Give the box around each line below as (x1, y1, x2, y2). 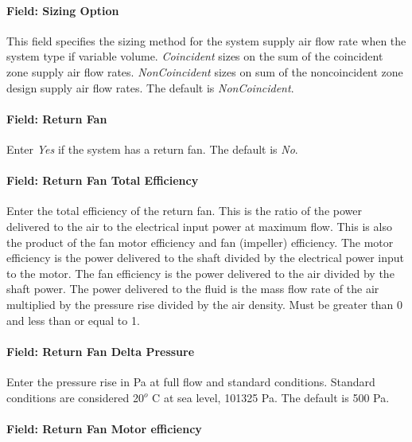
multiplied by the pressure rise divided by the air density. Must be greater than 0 (6, 295, 403, 312)
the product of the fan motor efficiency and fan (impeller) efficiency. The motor (6, 233, 394, 250)
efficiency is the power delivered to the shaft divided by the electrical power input (6, 249, 405, 266)
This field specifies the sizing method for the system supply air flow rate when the (6, 32, 406, 49)
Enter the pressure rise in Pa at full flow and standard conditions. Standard (6, 373, 375, 389)
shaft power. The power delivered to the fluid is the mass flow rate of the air (6, 280, 379, 297)
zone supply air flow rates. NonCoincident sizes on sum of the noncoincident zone (6, 63, 403, 80)
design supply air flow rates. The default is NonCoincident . (6, 79, 294, 96)
